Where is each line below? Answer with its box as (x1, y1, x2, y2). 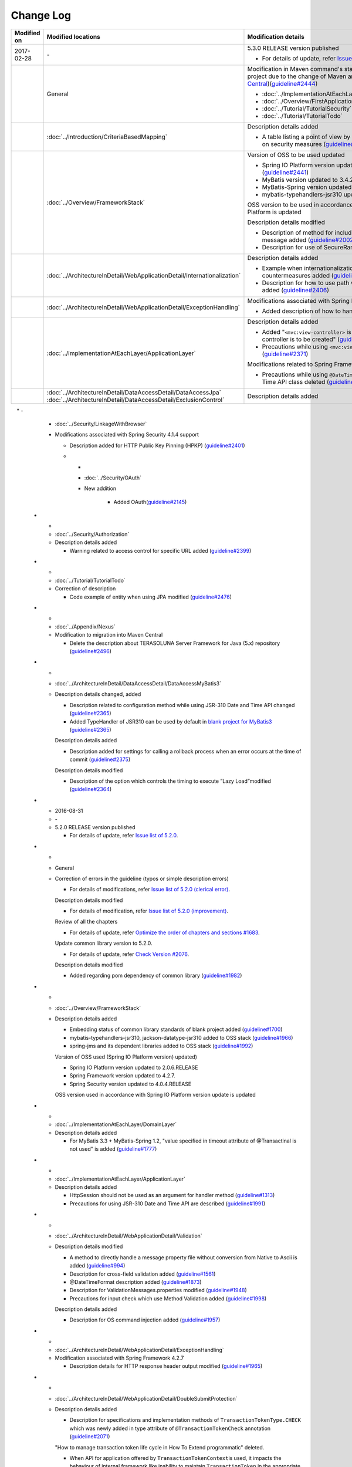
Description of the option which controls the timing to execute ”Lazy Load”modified (69, 778, 271, 785)
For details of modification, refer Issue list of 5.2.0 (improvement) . (69, 907, 229, 915)
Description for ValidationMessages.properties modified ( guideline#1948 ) (69, 1287, 248, 1294)
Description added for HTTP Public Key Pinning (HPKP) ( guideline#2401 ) (69, 442, 245, 449)
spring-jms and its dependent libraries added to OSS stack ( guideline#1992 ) (69, 1042, 253, 1050)
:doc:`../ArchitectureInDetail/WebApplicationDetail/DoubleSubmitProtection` (55, 1395, 238, 1402)
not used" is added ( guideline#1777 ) (69, 1145, 157, 1152)
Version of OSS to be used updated (247, 150, 346, 158)
